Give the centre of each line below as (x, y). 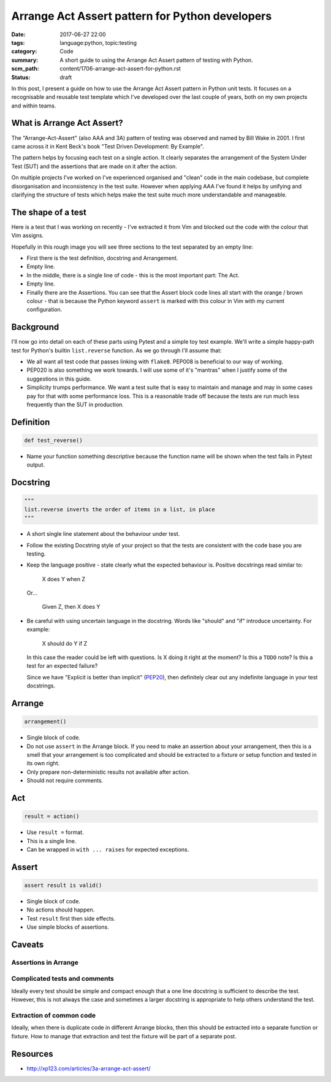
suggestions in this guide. (59, 379)
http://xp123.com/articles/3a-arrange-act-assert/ (89, 1068)
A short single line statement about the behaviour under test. (103, 534)
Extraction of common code (54, 1015)
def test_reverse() (53, 440)
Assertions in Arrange (45, 962)
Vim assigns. (28, 236)
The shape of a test (49, 212)
